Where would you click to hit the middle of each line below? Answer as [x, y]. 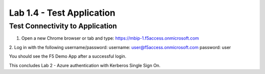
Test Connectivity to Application [63, 26]
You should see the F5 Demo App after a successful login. [68, 56]
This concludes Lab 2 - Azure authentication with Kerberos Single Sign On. [85, 65]
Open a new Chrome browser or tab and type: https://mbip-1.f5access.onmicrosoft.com [110, 38]
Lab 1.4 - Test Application [62, 13]
